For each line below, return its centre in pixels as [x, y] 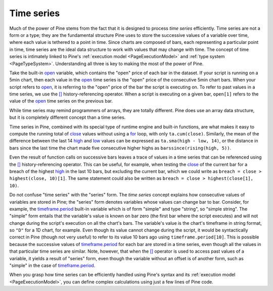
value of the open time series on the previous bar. [61, 101]
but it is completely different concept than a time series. [67, 117]
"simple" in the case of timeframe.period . [52, 266]
